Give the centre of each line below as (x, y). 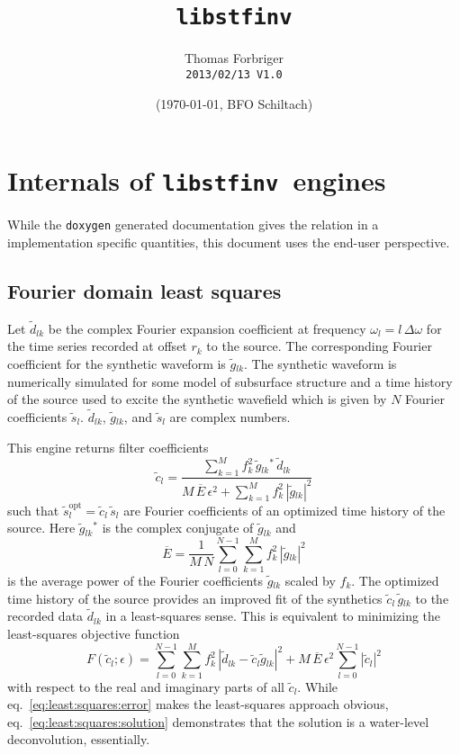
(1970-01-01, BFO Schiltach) (234, 103)
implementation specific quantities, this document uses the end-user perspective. (229, 242)
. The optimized (395, 580)
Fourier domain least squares (144, 290)
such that (33, 510)
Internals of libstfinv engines (197, 180)
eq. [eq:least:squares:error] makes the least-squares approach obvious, (198, 704)
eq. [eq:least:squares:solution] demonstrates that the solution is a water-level (218, 721)
